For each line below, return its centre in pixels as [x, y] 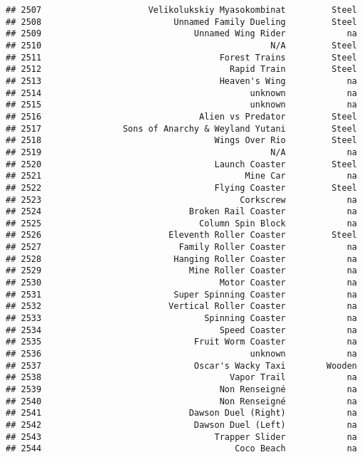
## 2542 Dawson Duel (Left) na [181, 425]
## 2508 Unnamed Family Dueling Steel [181, 22]
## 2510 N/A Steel [181, 45]
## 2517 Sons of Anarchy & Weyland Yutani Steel [181, 128]
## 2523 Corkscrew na [181, 200]
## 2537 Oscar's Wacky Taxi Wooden [181, 366]
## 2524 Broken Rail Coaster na [181, 212]
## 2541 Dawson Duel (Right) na [181, 413]
